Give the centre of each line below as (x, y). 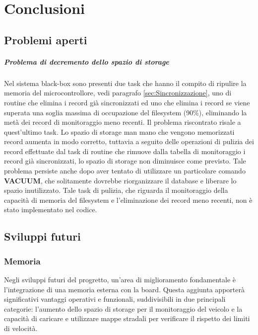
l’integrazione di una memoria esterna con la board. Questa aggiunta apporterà (124, 289)
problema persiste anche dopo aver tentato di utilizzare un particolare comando (125, 171)
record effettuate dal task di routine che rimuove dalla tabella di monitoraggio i (125, 151)
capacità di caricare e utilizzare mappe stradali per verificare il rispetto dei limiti (127, 318)
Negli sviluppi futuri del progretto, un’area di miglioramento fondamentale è (120, 280)
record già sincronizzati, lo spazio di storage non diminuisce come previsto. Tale (125, 161)
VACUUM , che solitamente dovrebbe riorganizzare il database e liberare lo (120, 180)
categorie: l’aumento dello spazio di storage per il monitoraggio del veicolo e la (123, 308)
